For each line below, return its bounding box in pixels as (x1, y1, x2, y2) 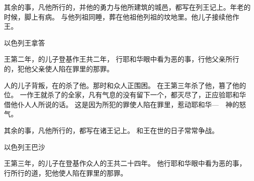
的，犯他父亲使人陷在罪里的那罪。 (4, 63, 114, 73)
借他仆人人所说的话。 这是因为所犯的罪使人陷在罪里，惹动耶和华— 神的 (4, 99, 239, 109)
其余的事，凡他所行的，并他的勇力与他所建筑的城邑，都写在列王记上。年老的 (4, 2, 251, 12)
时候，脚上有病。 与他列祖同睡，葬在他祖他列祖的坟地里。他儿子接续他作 (4, 11, 239, 22)
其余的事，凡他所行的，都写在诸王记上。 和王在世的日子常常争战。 (4, 125, 219, 135)
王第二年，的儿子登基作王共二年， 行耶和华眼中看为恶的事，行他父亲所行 (4, 54, 239, 64)
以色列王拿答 (4, 37, 45, 47)
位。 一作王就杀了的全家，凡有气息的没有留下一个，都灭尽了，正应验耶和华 (4, 90, 246, 100)
